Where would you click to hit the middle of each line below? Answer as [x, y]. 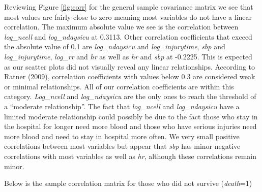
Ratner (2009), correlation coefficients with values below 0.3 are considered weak [130, 76]
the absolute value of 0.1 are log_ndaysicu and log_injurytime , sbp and [115, 46]
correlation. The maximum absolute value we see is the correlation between [121, 27]
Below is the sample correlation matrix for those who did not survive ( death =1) [128, 183]
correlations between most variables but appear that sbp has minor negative [122, 146]
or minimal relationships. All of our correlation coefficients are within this [119, 86]
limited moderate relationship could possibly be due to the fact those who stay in [131, 116]
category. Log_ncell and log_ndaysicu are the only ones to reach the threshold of [130, 96]
